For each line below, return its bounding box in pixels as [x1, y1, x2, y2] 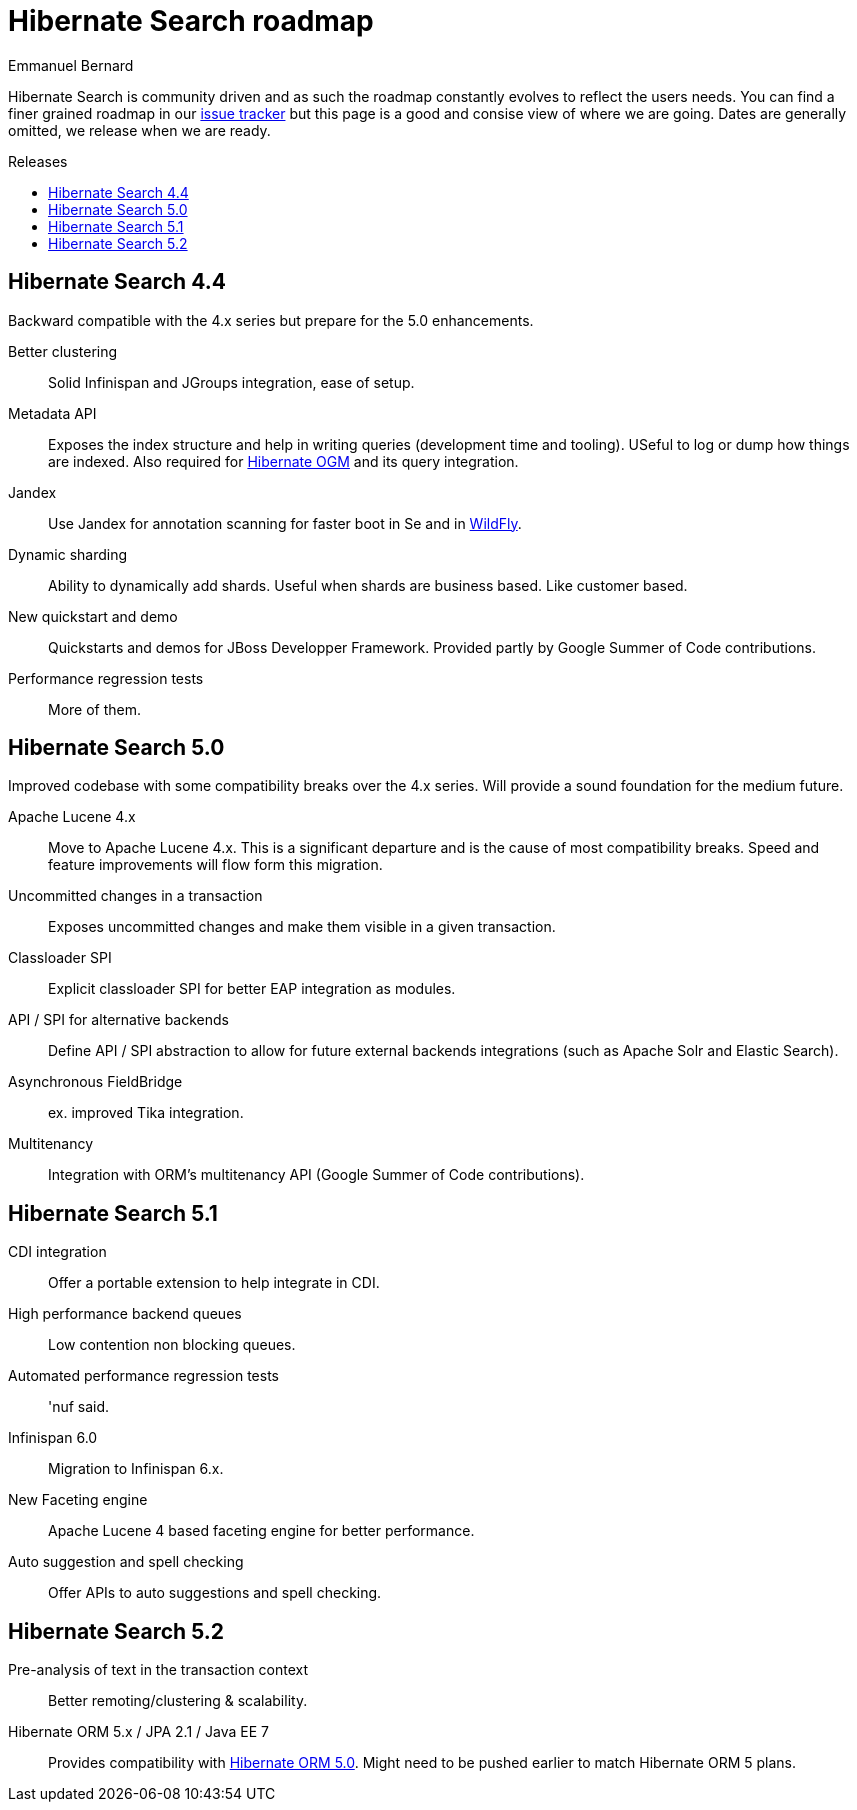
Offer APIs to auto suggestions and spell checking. [48, 1584, 382, 1602]
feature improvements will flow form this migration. [48, 856, 383, 874]
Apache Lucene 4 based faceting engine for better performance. [48, 1522, 475, 1540]
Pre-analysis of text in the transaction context [8, 1661, 309, 1679]
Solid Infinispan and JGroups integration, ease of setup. [48, 373, 415, 391]
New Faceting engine [8, 1491, 148, 1509]
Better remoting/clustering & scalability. [48, 1692, 308, 1710]
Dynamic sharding [8, 545, 128, 563]
